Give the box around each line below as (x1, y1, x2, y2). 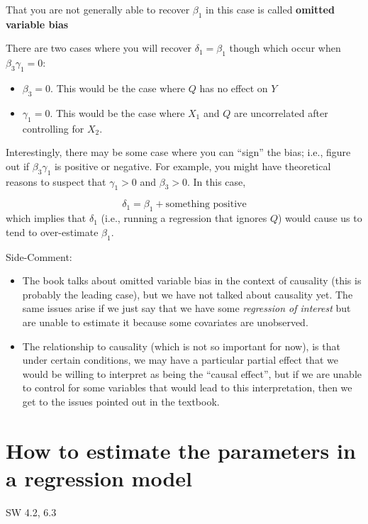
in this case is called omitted (206, 2, 335, 16)
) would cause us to (277, 211, 362, 225)
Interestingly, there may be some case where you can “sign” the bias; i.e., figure (6, 145, 351, 160)
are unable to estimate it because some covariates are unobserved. (22, 314, 308, 329)
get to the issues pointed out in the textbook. (22, 394, 220, 408)
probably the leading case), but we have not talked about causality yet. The (22, 286, 353, 301)
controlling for (22, 121, 84, 135)
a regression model (6, 463, 193, 492)
